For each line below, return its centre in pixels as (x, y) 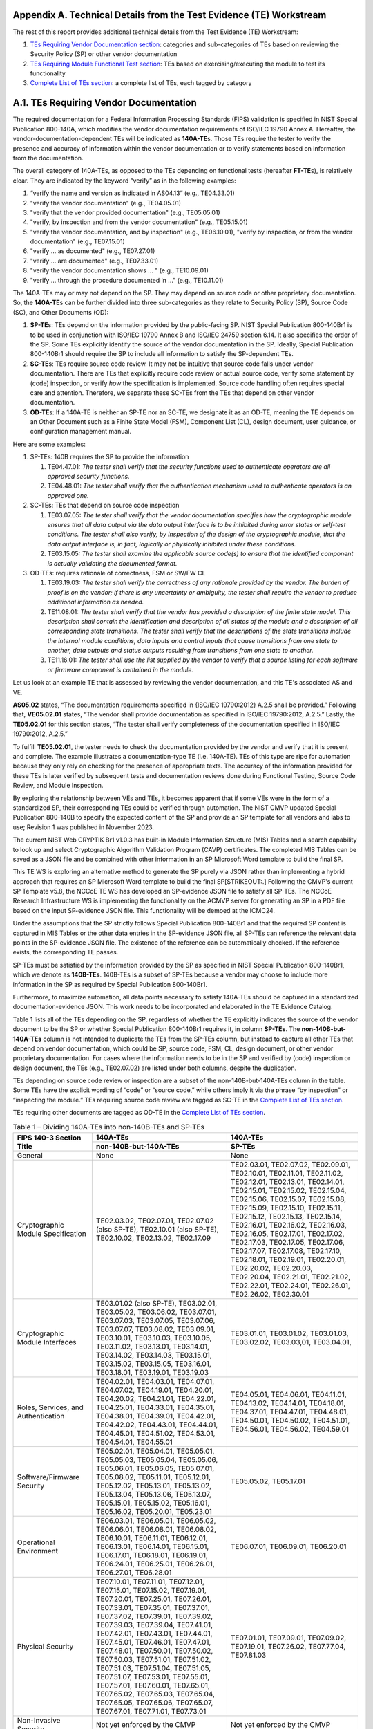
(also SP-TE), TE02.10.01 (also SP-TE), (157, 1230)
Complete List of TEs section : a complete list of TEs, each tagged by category (141, 83)
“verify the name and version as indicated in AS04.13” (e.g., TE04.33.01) (132, 193)
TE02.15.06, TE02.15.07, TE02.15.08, (288, 1199)
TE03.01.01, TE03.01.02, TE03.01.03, (289, 1333)
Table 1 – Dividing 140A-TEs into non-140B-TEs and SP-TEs (109, 1127)
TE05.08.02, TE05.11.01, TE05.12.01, (153, 1477)
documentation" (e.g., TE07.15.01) (78, 241)
